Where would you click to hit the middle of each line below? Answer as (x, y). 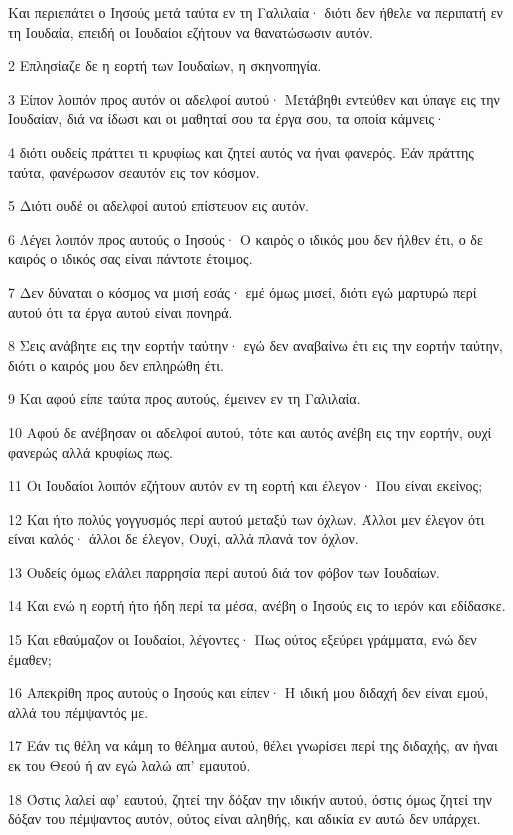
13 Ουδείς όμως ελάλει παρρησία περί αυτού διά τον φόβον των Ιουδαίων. (224, 571)
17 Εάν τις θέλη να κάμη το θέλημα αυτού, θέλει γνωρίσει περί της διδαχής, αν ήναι (253, 745)
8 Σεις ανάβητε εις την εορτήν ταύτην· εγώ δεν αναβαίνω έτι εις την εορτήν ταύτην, (255, 345)
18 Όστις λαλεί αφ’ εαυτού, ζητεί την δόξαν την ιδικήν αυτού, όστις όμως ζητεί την (250, 798)
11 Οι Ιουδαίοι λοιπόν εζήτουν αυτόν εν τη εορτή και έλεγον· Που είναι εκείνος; (245, 485)
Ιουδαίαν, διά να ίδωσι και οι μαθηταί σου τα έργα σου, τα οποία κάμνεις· (227, 118)
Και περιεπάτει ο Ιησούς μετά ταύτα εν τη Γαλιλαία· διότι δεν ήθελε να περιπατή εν (255, 12)
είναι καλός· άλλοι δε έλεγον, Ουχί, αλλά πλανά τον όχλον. (183, 538)
